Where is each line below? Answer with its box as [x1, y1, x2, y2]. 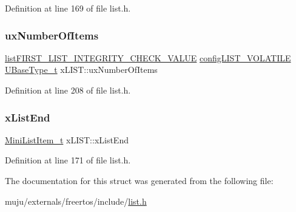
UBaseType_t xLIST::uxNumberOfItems [5, 63, 158, 76]
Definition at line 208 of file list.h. [5, 84, 131, 96]
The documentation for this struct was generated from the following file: [5, 174, 274, 186]
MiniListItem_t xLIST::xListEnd [5, 133, 129, 146]
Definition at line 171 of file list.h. [5, 154, 131, 166]
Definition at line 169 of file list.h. [5, 2, 131, 14]
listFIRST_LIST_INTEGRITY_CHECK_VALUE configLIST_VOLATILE [5, 51, 291, 64]
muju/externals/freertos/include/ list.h [5, 194, 147, 207]
